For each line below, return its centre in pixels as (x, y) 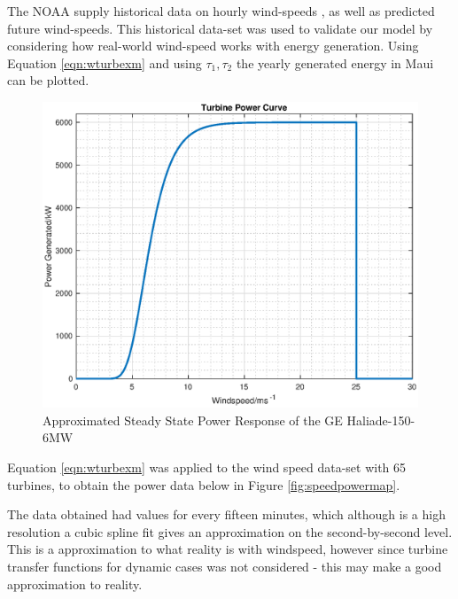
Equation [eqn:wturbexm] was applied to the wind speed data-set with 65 (207, 467)
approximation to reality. (75, 583)
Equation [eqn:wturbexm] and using (105, 62)
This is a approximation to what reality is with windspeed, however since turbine (228, 549)
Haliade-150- (381, 420)
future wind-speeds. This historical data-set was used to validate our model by (220, 28)
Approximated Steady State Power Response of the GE (193, 420)
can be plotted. (48, 80)
